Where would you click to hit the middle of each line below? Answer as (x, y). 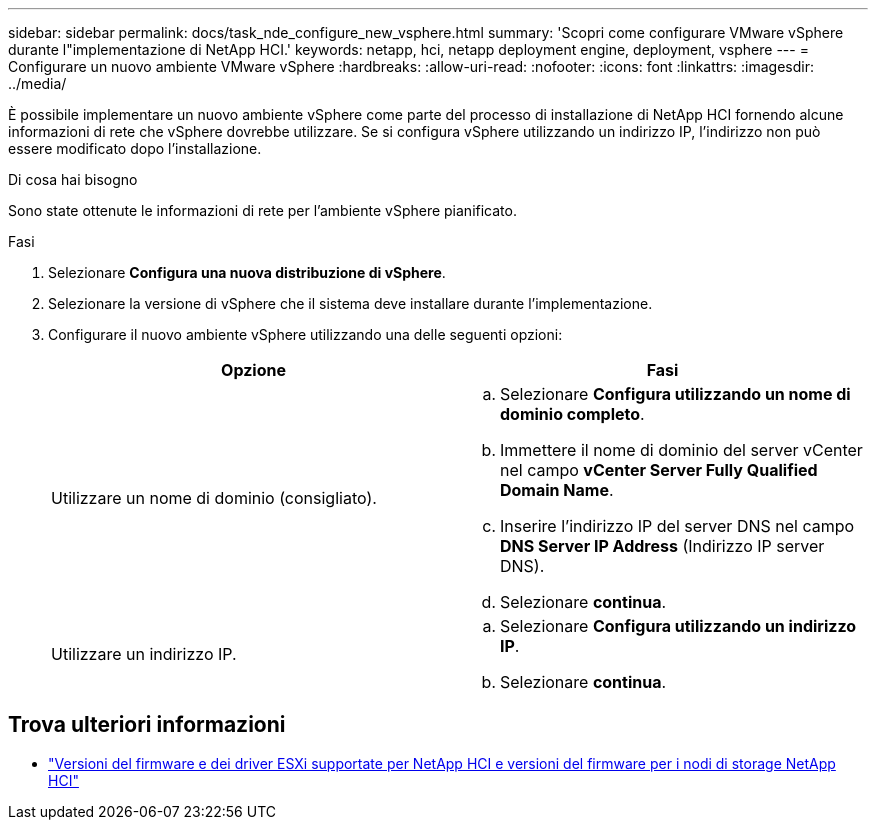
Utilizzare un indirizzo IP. (144, 654)
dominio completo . (572, 414)
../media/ (37, 83)
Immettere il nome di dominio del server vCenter (681, 450)
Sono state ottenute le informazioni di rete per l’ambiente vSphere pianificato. (262, 210)
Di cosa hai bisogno (73, 179)
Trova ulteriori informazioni (147, 725)
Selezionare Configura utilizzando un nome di (675, 394)
